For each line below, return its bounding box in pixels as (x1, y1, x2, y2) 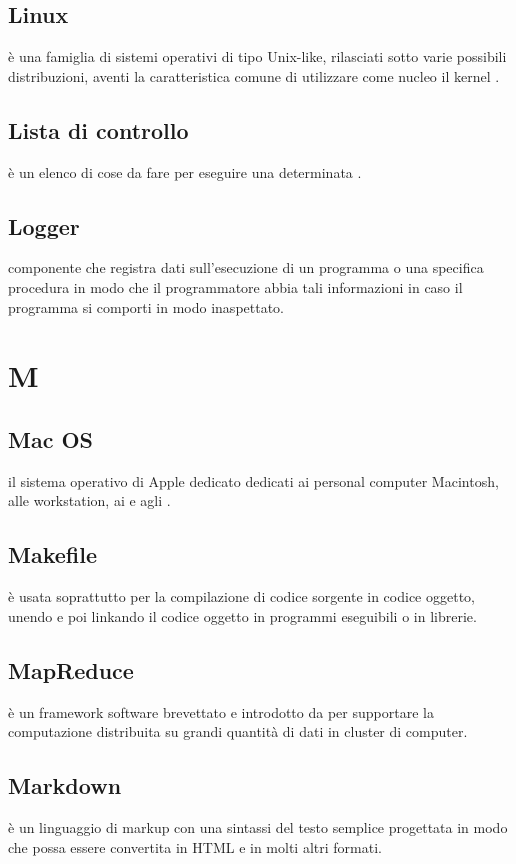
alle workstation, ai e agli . (8, 490, 171, 511)
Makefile (8, 539, 97, 570)
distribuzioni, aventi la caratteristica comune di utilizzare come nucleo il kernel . (8, 65, 500, 86)
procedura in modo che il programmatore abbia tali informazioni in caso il (8, 276, 463, 297)
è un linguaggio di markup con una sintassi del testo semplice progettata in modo (8, 816, 508, 837)
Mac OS (8, 423, 94, 454)
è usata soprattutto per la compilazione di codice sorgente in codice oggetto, (8, 586, 475, 607)
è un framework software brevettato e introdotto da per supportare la (8, 701, 434, 722)
